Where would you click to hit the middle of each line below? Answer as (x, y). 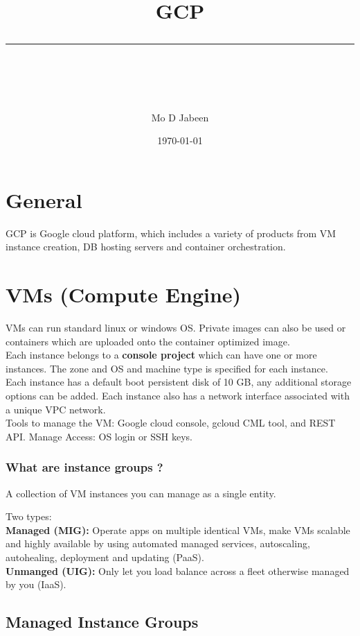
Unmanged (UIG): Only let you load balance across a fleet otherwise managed (178, 570)
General (44, 199)
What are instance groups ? (84, 467)
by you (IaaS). (36, 584)
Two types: (29, 516)
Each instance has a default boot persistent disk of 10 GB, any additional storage (179, 382)
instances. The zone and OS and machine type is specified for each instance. (167, 368)
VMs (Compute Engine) (124, 294)
